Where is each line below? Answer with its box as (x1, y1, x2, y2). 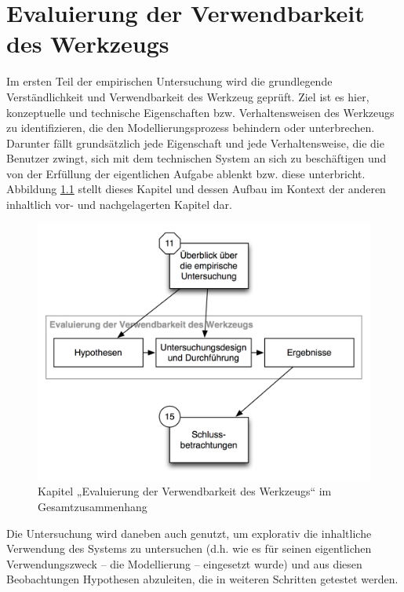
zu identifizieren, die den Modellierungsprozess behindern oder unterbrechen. (6, 119, 375, 136)
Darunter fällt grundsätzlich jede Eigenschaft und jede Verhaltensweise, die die (6, 134, 384, 151)
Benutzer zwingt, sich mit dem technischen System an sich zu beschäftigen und (6, 150, 387, 166)
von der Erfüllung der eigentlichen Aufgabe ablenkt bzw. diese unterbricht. (6, 165, 366, 181)
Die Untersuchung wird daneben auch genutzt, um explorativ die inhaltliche (6, 524, 372, 541)
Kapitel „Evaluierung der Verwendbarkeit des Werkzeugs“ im (38, 483, 332, 499)
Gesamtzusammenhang (38, 498, 147, 514)
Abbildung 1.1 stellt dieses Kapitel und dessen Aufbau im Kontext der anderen (6, 181, 386, 197)
